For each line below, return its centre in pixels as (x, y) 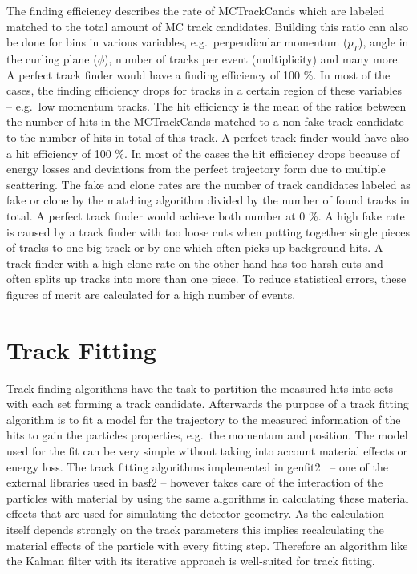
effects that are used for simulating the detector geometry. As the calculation (195, 513)
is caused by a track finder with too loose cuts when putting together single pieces (208, 231)
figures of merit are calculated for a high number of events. (151, 294)
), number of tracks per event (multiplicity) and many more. (252, 58)
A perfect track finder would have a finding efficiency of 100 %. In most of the (198, 74)
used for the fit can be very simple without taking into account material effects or (207, 450)
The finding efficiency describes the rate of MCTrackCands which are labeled (196, 10)
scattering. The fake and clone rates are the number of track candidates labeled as (208, 184)
